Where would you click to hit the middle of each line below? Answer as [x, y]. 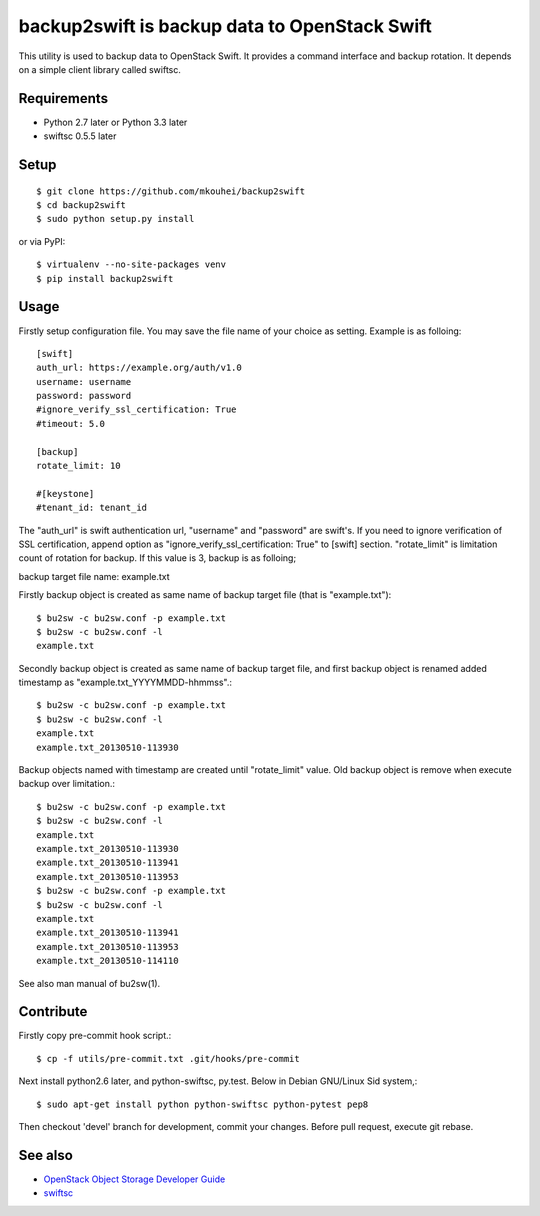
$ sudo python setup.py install [115, 219]
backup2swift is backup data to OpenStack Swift [225, 26]
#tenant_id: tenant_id [92, 508]
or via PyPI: [42, 241]
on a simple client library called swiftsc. [100, 69]
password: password [84, 396]
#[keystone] [65, 493]
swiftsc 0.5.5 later [80, 136]
